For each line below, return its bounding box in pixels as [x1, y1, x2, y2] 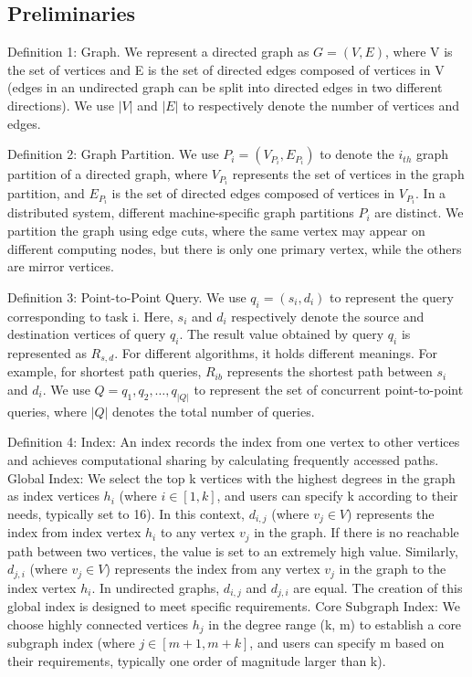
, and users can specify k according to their [216, 486, 458, 505]
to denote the [320, 144, 394, 164]
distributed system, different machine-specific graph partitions [7, 203, 354, 222]
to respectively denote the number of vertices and [183, 95, 459, 114]
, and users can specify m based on [249, 633, 445, 652]
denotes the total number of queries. [112, 401, 315, 420]
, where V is [385, 42, 453, 61]
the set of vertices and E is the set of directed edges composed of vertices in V [7, 59, 445, 79]
